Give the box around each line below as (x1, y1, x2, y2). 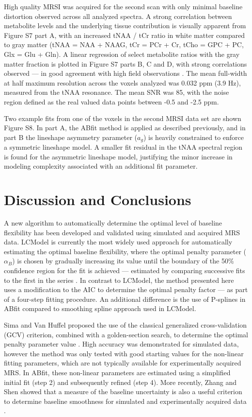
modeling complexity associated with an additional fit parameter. (4, 161, 198, 171)
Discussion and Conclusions (4, 190, 191, 209)
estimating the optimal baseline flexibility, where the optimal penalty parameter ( (4, 246, 247, 256)
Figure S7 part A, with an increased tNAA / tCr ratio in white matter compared (4, 30, 245, 40)
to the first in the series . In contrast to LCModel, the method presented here (4, 275, 234, 285)
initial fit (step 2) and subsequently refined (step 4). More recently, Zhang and (4, 377, 236, 387)
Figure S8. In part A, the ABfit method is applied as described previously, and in (4, 122, 246, 133)
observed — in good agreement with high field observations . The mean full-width (4, 68, 247, 78)
